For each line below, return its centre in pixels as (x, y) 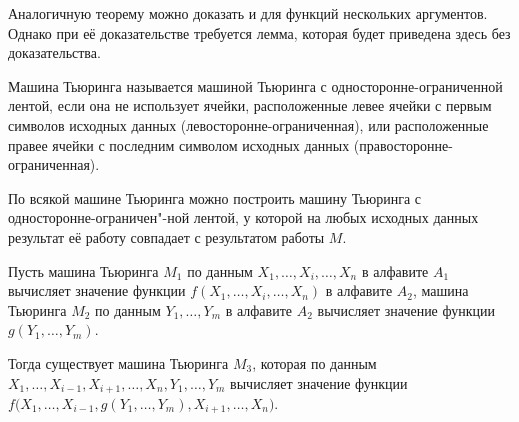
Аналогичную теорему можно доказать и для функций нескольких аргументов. (248, 13)
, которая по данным (314, 362)
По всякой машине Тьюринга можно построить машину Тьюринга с (215, 197)
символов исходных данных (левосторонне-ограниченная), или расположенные (248, 124)
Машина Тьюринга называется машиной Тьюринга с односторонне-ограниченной (255, 85)
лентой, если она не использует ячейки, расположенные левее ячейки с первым (250, 105)
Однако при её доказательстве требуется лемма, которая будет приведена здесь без (259, 32)
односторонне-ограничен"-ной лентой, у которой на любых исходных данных (243, 217)
